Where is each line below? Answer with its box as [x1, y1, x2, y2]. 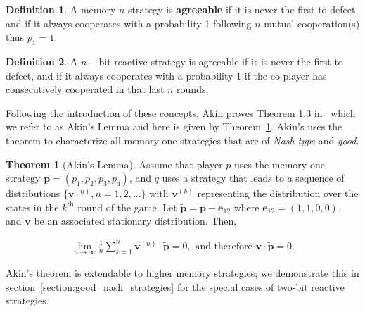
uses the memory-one [234, 156, 325, 171]
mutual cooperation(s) [264, 15, 360, 30]
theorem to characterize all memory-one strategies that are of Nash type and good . [6, 132, 359, 147]
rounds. [177, 82, 209, 96]
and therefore [195, 241, 252, 251]
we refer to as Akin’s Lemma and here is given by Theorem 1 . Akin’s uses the [6, 119, 342, 134]
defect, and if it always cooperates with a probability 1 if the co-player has [6, 68, 327, 82]
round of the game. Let [77, 199, 177, 214]
